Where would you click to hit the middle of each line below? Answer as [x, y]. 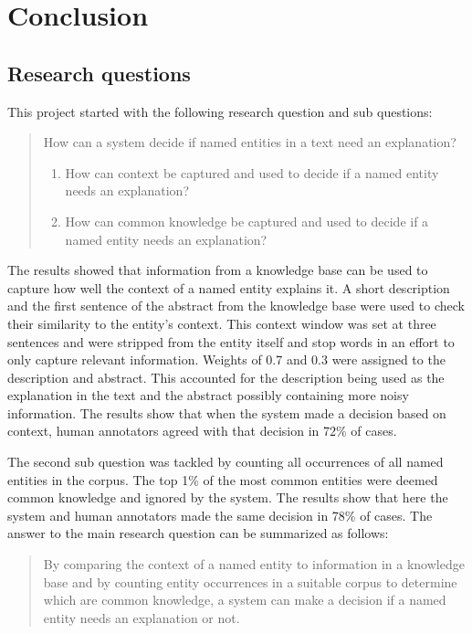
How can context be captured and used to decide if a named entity [252, 172]
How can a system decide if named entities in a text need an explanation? [250, 142]
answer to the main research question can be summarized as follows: [198, 533]
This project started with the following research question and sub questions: [220, 111]
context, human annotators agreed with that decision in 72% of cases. [202, 431]
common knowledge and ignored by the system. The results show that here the [228, 497]
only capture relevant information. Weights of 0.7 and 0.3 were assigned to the [226, 359]
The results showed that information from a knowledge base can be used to [218, 270]
